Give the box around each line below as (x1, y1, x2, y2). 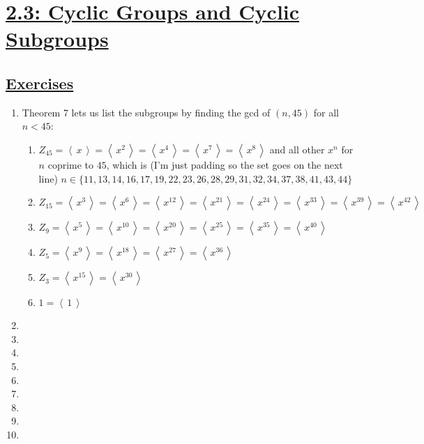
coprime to (47, 157, 94, 171)
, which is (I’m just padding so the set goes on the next (106, 157, 343, 171)
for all (313, 105, 339, 119)
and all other (269, 141, 325, 156)
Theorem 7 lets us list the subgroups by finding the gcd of (22, 105, 271, 119)
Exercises (6, 72, 74, 93)
